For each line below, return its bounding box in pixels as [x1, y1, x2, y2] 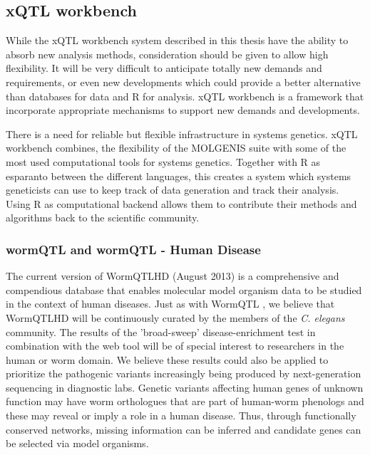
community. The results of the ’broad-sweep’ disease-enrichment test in [6, 324, 316, 339]
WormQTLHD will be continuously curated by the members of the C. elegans [6, 310, 345, 325]
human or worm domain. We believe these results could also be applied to [6, 352, 329, 367]
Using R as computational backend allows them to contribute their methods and [6, 196, 357, 211]
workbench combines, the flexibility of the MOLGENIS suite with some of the [6, 140, 346, 155]
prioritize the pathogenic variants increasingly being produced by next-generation [6, 366, 361, 381]
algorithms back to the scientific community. [6, 210, 200, 225]
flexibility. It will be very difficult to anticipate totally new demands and [6, 61, 322, 75]
